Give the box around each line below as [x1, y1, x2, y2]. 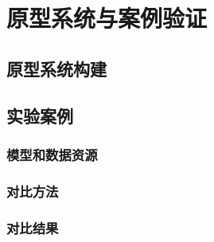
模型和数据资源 [6, 144, 98, 164]
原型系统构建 [6, 56, 107, 80]
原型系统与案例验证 [6, 2, 208, 34]
